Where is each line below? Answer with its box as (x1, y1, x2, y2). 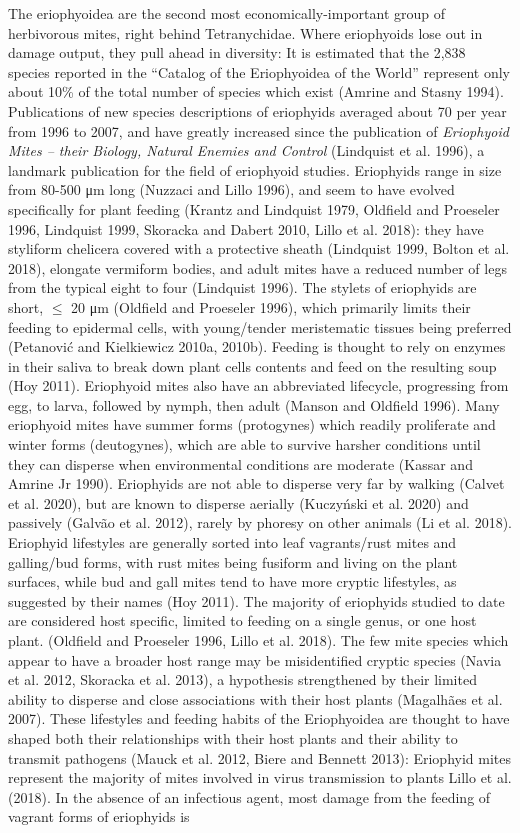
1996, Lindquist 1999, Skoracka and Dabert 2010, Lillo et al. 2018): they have (8, 218, 484, 239)
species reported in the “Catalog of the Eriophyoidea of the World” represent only (8, 61, 510, 82)
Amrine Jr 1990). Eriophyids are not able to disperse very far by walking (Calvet (8, 473, 505, 494)
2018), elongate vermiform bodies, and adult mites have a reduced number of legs (8, 257, 507, 278)
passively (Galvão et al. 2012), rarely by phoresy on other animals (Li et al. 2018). (8, 512, 512, 533)
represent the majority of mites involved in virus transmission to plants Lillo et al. (8, 767, 512, 788)
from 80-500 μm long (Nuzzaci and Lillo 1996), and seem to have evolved (8, 179, 455, 200)
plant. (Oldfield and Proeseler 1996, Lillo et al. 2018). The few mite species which (8, 630, 509, 650)
